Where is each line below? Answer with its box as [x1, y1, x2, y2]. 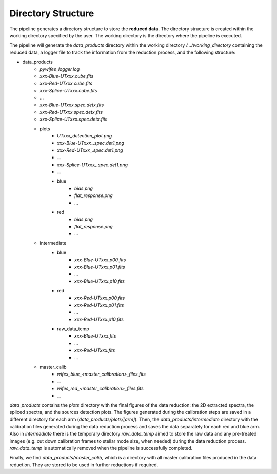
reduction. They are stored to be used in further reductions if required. [9, 462, 159, 468]
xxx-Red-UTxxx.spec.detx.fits [39, 109, 103, 115]
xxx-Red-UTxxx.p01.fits [74, 302, 124, 308]
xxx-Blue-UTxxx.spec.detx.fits [39, 102, 104, 108]
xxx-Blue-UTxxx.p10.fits [74, 278, 125, 284]
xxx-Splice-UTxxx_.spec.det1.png [57, 162, 128, 168]
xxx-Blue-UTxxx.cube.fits [39, 73, 94, 79]
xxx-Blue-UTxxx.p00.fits [74, 256, 126, 263]
